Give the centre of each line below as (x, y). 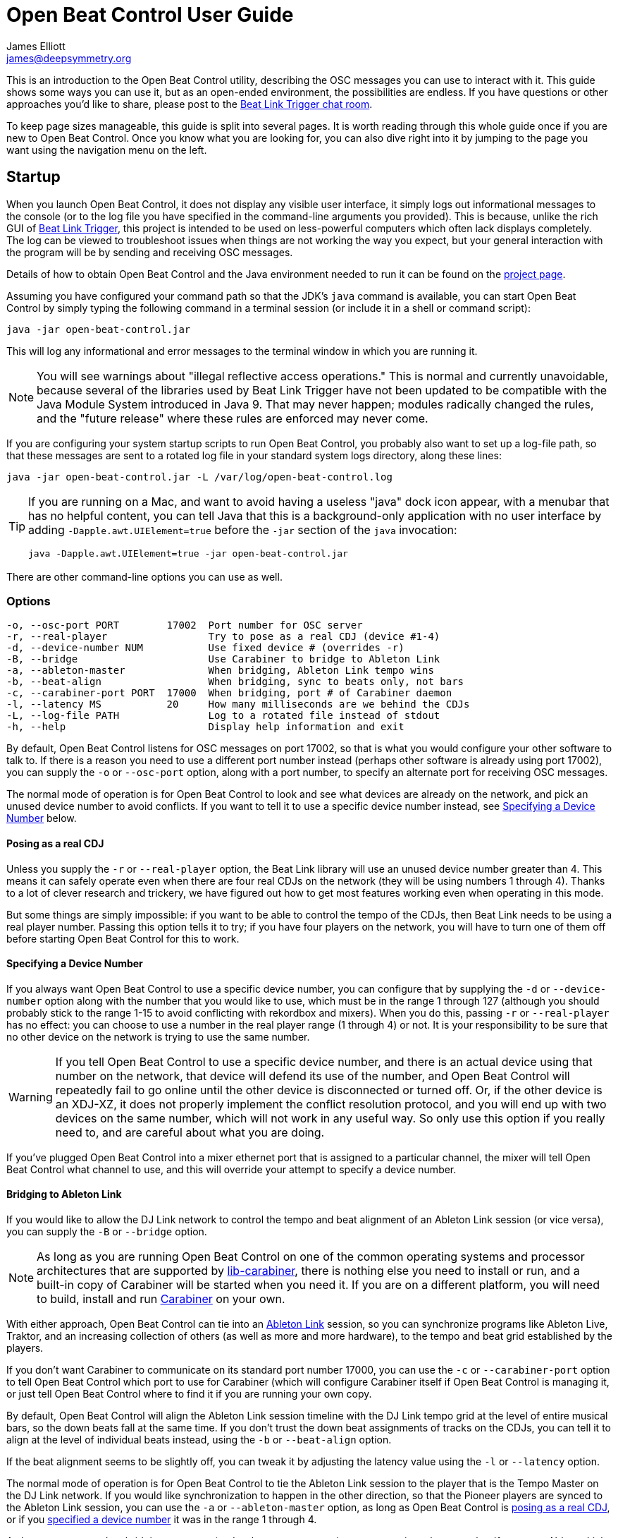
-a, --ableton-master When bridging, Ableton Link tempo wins (220, 671)
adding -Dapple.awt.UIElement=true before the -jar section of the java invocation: (243, 529)
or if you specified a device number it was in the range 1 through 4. (162, 1519)
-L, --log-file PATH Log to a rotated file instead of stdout (223, 716)
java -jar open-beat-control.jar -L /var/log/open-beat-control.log (199, 477)
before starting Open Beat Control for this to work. (123, 938)
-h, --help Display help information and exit (205, 727)
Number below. (42, 818)
